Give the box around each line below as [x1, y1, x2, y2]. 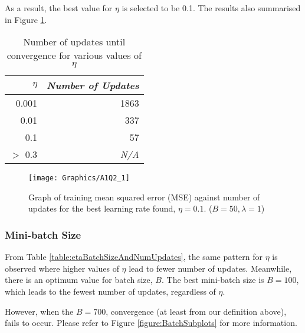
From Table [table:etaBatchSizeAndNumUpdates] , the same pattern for [5, 250, 263, 263]
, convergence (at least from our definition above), [106, 305, 287, 317]
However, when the [5, 305, 74, 317]
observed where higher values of [5, 262, 119, 274]
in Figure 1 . [5, 13, 47, 25]
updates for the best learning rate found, [28, 202, 176, 215]
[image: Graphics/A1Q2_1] [28, 174, 130, 183]
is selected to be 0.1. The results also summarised [122, 2, 301, 14]
